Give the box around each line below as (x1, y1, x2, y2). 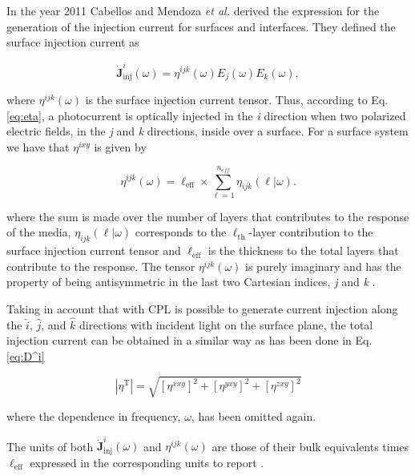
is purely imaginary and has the (245, 257, 401, 274)
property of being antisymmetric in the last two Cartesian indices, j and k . (6, 273, 376, 290)
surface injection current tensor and (6, 242, 181, 259)
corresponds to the (135, 224, 227, 240)
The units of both (6, 438, 94, 454)
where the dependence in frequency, (6, 408, 181, 425)
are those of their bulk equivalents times (212, 438, 409, 454)
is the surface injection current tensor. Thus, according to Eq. (85, 91, 389, 107)
